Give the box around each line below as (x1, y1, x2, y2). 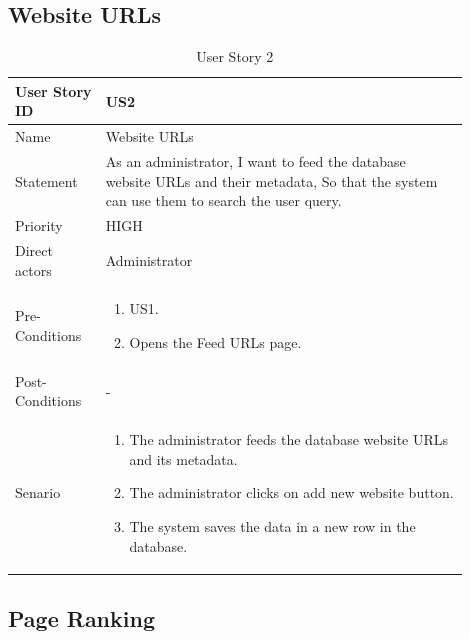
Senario (15, 482, 61, 503)
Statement (15, 170, 78, 191)
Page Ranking (8, 603, 155, 634)
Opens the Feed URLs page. (129, 331, 302, 352)
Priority (15, 215, 63, 236)
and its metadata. (129, 448, 238, 469)
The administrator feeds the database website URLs (129, 429, 449, 450)
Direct (15, 239, 53, 260)
